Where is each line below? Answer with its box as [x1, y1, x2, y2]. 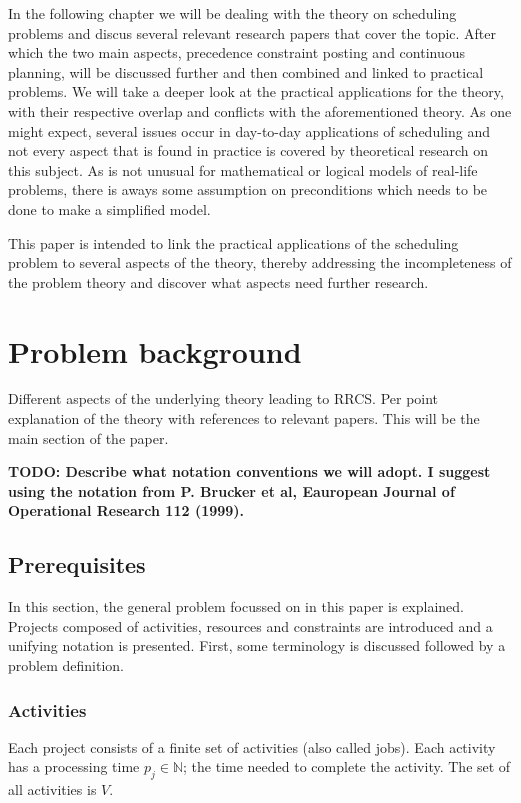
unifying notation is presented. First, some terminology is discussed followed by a [8, 635, 506, 656]
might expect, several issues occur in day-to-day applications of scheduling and [8, 120, 490, 141]
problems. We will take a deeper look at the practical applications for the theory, [8, 81, 504, 102]
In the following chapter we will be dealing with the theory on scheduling [8, 3, 457, 23]
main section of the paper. [8, 427, 169, 448]
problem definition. [8, 654, 124, 675]
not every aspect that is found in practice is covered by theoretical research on [8, 140, 489, 161]
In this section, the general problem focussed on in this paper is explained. [8, 596, 464, 617]
